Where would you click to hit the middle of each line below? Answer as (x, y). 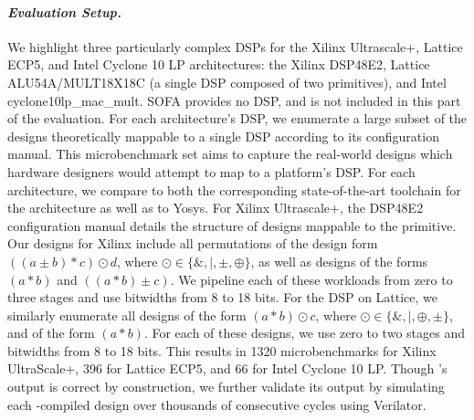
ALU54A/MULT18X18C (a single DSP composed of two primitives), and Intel (227, 82)
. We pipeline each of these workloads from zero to (311, 279)
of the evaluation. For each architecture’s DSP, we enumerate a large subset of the (237, 118)
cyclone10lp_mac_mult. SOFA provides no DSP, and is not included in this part (234, 100)
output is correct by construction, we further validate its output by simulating (226, 387)
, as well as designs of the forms (339, 261)
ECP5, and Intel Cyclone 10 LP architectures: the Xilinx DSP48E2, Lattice (219, 64)
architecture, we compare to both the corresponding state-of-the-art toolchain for (234, 189)
